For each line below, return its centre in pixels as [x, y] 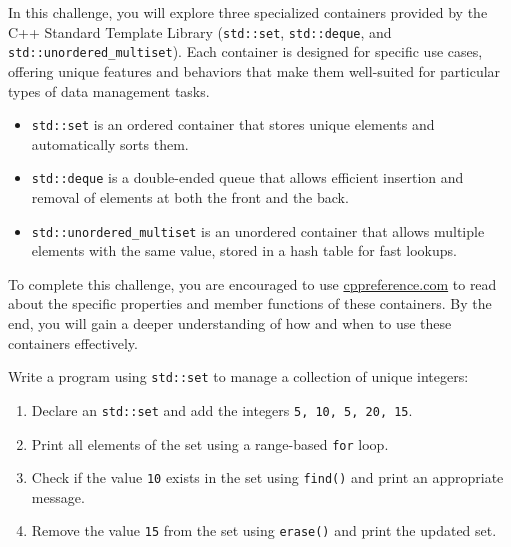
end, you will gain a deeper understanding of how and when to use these [230, 323]
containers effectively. [73, 342]
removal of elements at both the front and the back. [190, 197]
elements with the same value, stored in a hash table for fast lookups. [244, 250]
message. [58, 496]
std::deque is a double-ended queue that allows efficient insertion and [247, 177]
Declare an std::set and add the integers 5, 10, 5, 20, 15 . [222, 409]
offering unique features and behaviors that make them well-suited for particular [254, 70]
